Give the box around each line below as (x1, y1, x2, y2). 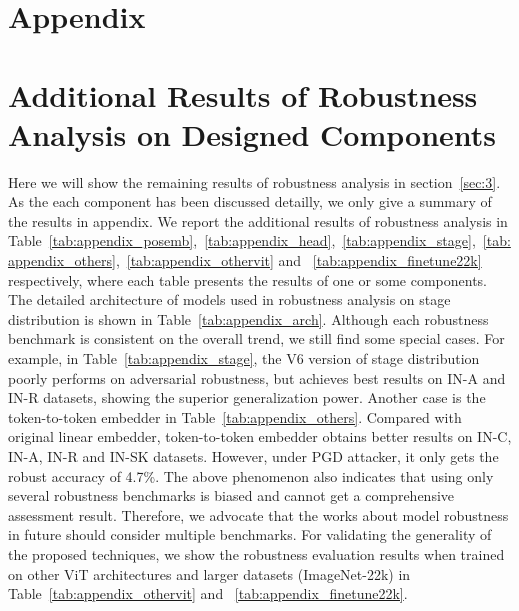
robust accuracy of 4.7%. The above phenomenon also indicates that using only (8, 465, 494, 486)
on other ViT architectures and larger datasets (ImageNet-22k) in (8, 563, 411, 584)
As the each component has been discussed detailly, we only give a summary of (8, 191, 492, 212)
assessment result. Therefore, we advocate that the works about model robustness (8, 504, 509, 525)
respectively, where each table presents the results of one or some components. (8, 269, 487, 290)
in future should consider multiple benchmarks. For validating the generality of (8, 524, 492, 545)
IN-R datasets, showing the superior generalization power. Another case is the (8, 387, 486, 408)
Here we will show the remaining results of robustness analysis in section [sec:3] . (8, 171, 501, 192)
